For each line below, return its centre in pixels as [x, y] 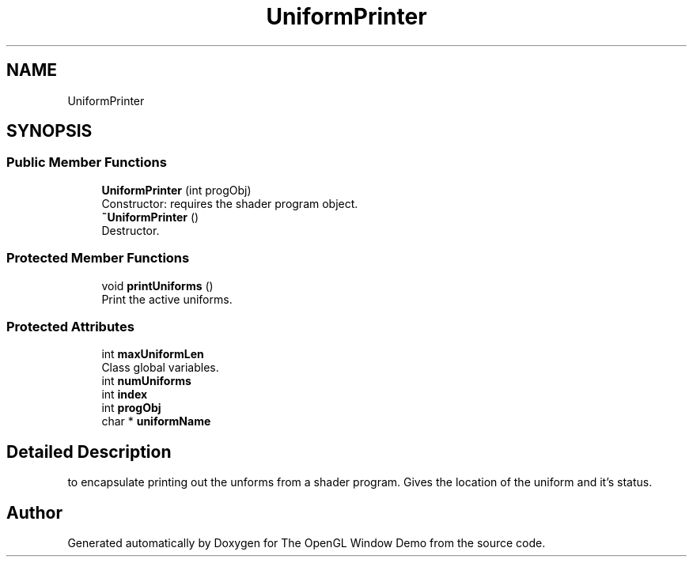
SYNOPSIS [49, 131]
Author [34, 512]
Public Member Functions [87, 162]
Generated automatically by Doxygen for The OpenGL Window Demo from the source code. [307, 543]
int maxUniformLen [153, 354]
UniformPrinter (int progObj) [176, 190]
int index [125, 395]
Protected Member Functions [98, 258]
